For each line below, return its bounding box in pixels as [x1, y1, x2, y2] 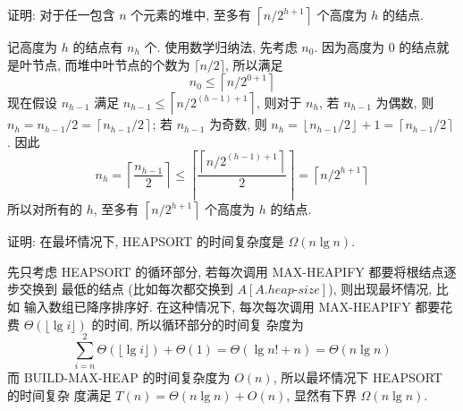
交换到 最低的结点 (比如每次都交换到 [19, 279, 233, 298]
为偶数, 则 [375, 92, 434, 111]
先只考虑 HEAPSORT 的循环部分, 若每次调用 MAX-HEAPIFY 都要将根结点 [7, 261, 444, 280]
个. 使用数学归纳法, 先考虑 [144, 38, 298, 56]
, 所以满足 [225, 55, 283, 73]
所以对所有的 [7, 200, 82, 218]
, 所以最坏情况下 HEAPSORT [273, 368, 442, 387]
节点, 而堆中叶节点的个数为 [31, 55, 190, 73]
